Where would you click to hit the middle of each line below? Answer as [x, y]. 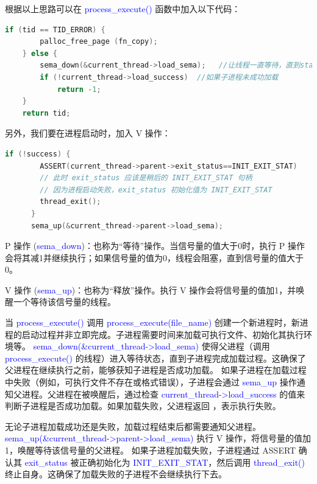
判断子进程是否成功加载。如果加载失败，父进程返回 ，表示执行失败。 [143, 406]
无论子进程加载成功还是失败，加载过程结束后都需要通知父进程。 [133, 426]
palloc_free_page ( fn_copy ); [99, 42]
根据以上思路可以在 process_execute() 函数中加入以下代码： [123, 9]
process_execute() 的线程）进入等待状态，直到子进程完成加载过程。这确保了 [155, 358]
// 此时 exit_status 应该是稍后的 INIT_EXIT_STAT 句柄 [146, 178]
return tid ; [46, 113]
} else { [40, 53]
